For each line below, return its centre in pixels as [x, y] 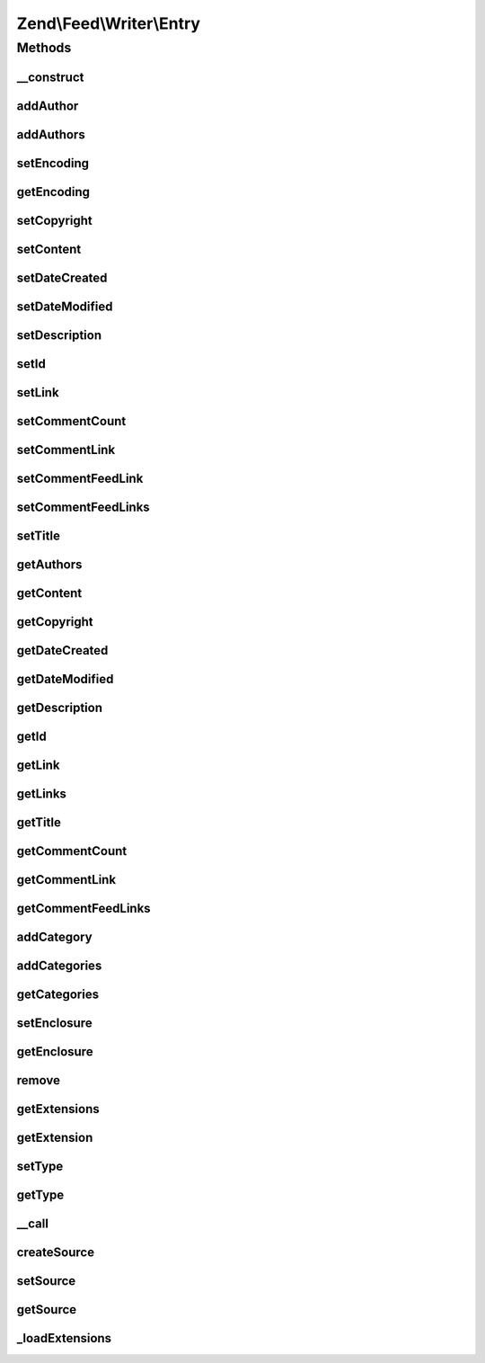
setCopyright [55, 220]
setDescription [59, 335]
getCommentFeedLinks [84, 909]
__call [33, 1224]
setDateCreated [62, 277]
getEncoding [53, 192]
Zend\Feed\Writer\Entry [109, 23]
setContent [49, 249]
